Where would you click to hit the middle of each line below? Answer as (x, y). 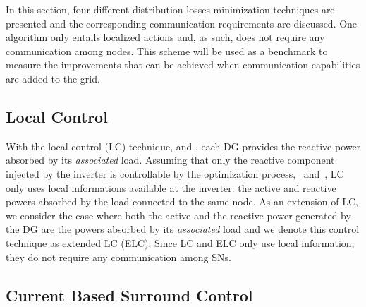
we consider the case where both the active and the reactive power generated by (178, 215)
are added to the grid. (53, 78)
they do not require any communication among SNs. (118, 257)
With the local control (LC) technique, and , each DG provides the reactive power (183, 146)
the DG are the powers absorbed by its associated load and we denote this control (183, 229)
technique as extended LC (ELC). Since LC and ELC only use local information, (180, 242)
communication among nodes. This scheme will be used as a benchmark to (167, 50)
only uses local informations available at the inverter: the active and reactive (171, 187)
